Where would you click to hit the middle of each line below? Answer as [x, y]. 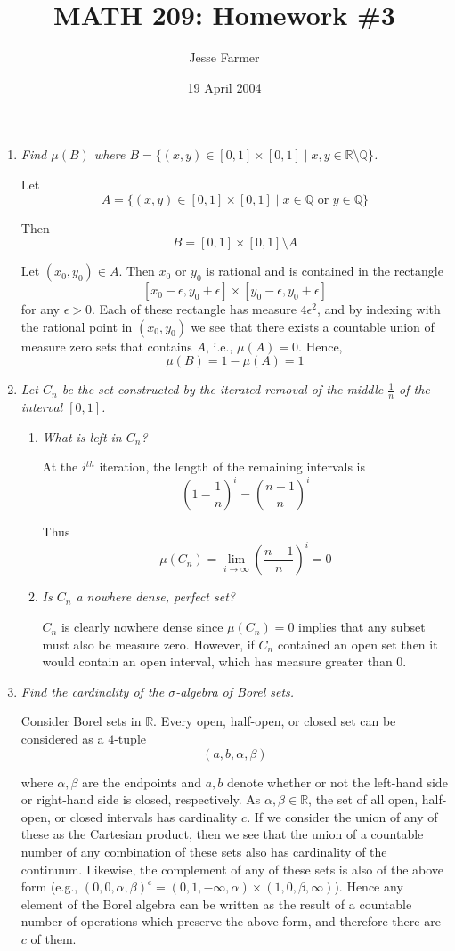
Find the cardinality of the [93, 691]
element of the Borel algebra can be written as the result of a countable [216, 903]
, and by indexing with [378, 309]
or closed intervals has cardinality [146, 816]
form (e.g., [49, 887]
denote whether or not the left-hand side [337, 782]
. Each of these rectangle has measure [194, 309]
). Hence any [369, 887]
